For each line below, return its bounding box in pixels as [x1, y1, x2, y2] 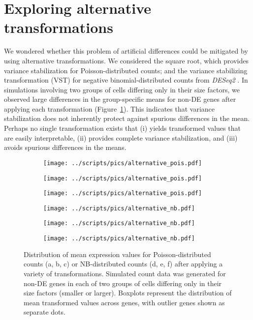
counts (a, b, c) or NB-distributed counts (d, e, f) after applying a [24, 259, 223, 269]
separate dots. [24, 307, 65, 317]
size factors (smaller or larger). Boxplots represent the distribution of [24, 288, 232, 298]
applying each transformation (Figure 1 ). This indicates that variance [4, 103, 215, 114]
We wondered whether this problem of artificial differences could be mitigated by [4, 46, 248, 56]
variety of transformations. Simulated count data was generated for [24, 268, 226, 278]
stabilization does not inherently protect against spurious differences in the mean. [4, 113, 250, 123]
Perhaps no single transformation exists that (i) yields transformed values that [4, 123, 241, 133]
